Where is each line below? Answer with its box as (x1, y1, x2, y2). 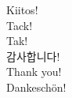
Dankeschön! (6, 78, 67, 95)
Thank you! (6, 63, 62, 80)
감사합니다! (6, 47, 60, 64)
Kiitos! (6, 2, 38, 17)
